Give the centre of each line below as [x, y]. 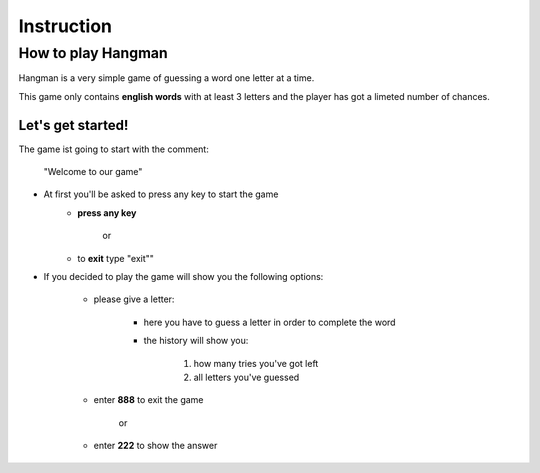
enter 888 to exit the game [148, 400]
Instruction [65, 26]
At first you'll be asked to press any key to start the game [161, 194]
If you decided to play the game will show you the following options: [183, 277]
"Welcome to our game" [93, 172]
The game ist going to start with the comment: [113, 149]
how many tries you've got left [256, 363]
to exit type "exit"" [116, 258]
